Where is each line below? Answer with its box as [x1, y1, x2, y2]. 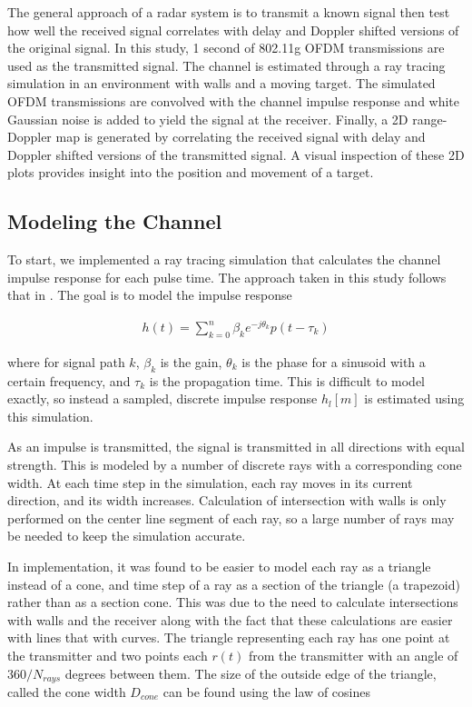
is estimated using [364, 389, 465, 408]
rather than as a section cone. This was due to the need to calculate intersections [7, 592, 458, 612]
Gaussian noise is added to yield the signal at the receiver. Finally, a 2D [7, 109, 408, 128]
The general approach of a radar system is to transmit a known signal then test [7, 3, 450, 21]
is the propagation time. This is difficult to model [149, 371, 425, 390]
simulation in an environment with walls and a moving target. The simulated [7, 74, 436, 93]
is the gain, [160, 352, 222, 371]
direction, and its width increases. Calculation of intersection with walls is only [7, 491, 447, 510]
